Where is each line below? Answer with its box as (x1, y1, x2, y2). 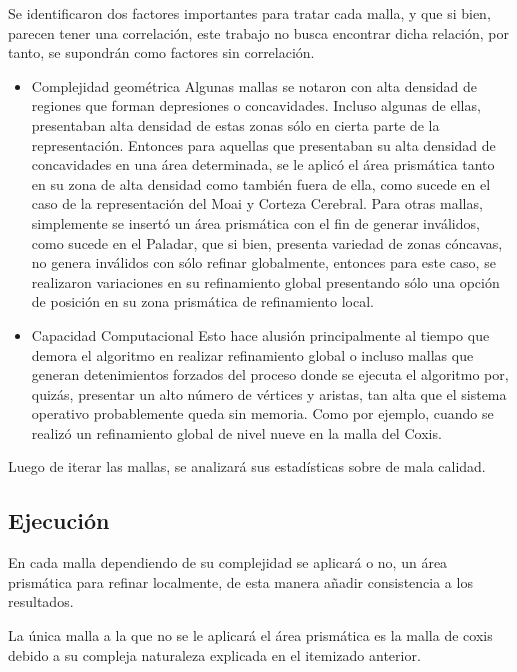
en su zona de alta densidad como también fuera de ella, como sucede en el (31, 173, 491, 194)
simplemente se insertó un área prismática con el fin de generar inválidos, (31, 212, 480, 233)
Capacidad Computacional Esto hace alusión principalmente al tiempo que (31, 324, 490, 345)
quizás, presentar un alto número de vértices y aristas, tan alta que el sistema (31, 383, 507, 404)
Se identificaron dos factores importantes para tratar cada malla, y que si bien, (8, 3, 491, 23)
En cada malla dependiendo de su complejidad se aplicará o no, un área (8, 552, 448, 573)
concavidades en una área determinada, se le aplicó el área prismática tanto (31, 154, 495, 175)
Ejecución (8, 505, 110, 536)
